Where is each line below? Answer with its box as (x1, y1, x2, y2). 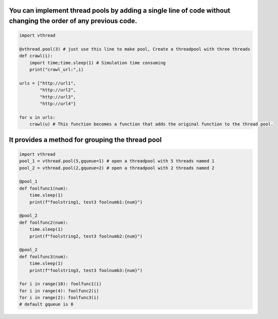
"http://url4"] (39, 101, 76, 107)
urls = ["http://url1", (19, 80, 76, 86)
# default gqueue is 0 (19, 301, 74, 307)
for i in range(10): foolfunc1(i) (19, 281, 102, 287)
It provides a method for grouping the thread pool (9, 136, 162, 144)
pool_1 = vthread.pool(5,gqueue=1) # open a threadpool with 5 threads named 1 (19, 159, 215, 164)
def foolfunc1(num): (19, 185, 68, 191)
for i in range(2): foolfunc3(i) (19, 295, 99, 300)
